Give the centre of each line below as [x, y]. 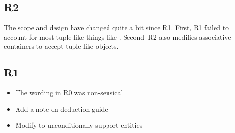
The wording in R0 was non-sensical [69, 93]
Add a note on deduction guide [62, 109]
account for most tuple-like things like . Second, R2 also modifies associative [117, 37]
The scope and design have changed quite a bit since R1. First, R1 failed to [117, 27]
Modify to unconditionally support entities [79, 125]
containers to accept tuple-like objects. [61, 46]
